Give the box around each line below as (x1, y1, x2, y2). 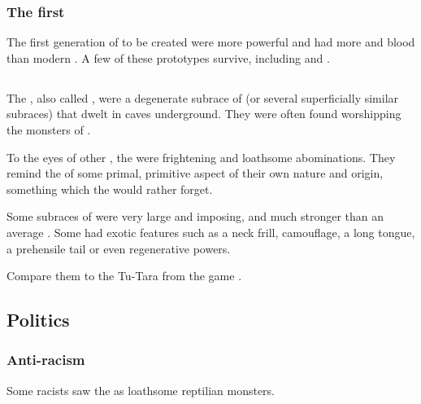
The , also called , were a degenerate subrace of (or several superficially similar (7, 89, 399, 106)
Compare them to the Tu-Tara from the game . (7, 267, 242, 284)
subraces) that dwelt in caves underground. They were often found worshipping (7, 105, 401, 122)
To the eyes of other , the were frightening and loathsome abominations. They (7, 148, 396, 165)
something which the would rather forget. (7, 180, 213, 197)
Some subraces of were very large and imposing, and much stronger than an (7, 208, 384, 225)
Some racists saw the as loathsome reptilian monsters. (7, 381, 275, 398)
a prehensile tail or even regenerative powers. (7, 239, 231, 257)
